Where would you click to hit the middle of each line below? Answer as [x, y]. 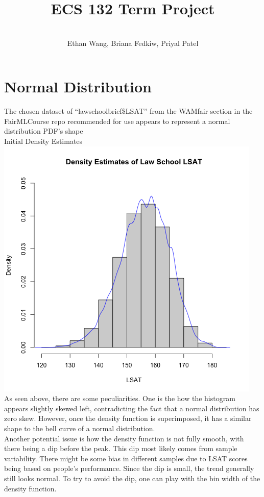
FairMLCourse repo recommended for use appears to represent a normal [117, 121]
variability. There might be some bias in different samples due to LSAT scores [126, 458]
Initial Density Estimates [43, 141]
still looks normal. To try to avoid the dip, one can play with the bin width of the [132, 478]
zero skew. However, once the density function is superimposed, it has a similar [128, 418]
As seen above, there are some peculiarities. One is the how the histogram [120, 398]
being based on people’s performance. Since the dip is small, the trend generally [129, 468]
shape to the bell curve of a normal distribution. [80, 428]
